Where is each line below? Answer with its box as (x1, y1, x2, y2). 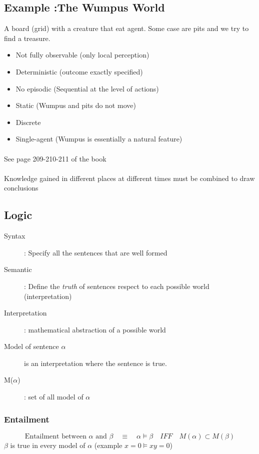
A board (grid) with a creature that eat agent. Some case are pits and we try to (4, 23, 249, 33)
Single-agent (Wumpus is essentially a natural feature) (15, 133, 182, 144)
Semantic (4, 264, 32, 274)
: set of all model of (24, 391, 83, 402)
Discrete (15, 116, 41, 127)
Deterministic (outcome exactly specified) (15, 66, 143, 76)
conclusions (4, 182, 38, 193)
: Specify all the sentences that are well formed (24, 247, 167, 257)
